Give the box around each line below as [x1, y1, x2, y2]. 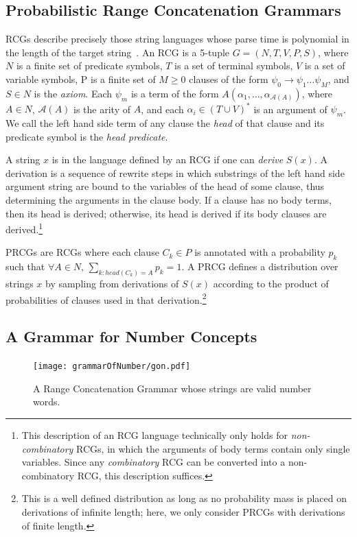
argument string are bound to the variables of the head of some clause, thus [5, 179, 325, 193]
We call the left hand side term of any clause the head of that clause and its [5, 116, 325, 130]
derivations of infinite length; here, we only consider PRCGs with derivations [21, 505, 345, 518]
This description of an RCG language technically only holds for [21, 428, 288, 442]
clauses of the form [189, 71, 268, 86]
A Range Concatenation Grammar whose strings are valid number [33, 381, 312, 395]
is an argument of [253, 102, 327, 116]
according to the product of [213, 276, 329, 291]
